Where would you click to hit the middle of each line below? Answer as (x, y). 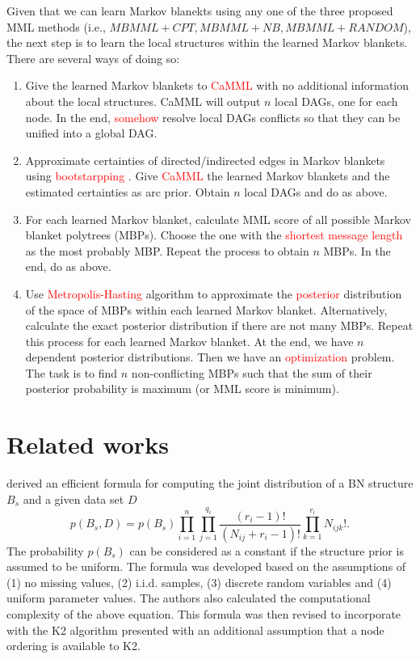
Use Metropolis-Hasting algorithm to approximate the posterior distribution (214, 293)
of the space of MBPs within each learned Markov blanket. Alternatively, (206, 309)
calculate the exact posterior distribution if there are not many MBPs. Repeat (219, 325)
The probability (45, 550)
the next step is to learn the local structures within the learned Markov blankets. (207, 42)
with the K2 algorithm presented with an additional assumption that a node (195, 629)
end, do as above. (68, 266)
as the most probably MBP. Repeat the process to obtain (167, 250)
